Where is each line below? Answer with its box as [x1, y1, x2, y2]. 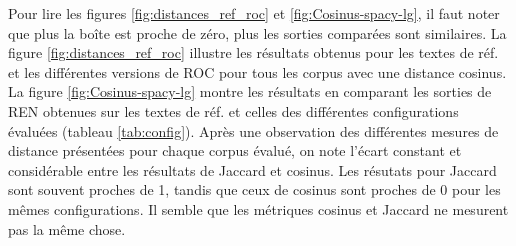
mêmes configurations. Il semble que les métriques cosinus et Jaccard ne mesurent [8, 198, 509, 219]
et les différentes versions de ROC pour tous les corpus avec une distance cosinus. [8, 61, 507, 82]
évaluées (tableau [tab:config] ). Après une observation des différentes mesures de [8, 120, 499, 141]
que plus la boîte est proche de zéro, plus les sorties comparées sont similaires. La [8, 22, 507, 43]
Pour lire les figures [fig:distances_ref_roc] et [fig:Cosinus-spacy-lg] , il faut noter [8, 3, 500, 23]
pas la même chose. [8, 218, 126, 239]
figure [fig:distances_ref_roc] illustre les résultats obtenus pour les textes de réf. [8, 42, 499, 63]
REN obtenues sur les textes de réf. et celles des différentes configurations [8, 100, 459, 121]
